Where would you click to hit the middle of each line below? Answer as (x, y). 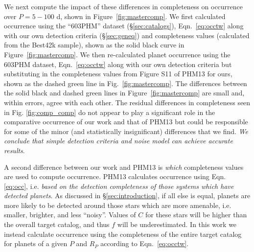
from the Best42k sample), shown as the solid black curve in (94, 45)
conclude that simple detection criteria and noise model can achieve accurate (118, 141)
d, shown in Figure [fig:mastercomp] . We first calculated (141, 16)
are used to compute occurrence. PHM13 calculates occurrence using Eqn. (115, 176)
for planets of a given (36, 243)
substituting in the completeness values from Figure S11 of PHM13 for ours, (118, 74)
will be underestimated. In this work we (177, 224)
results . (14, 150)
